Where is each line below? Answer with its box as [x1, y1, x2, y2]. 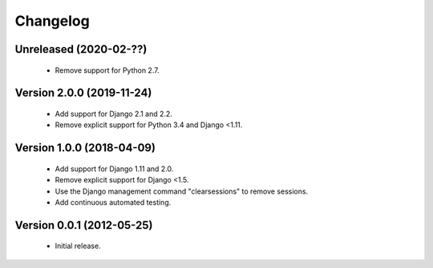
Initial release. [55, 241, 101, 251]
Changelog [14, 12, 90, 30]
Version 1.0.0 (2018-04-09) [14, 141, 156, 155]
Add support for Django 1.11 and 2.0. [55, 164, 174, 174]
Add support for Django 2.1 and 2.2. [55, 109, 172, 118]
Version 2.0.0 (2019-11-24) [14, 86, 152, 100]
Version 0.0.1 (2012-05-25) [14, 218, 153, 232]
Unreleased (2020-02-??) [14, 42, 148, 56]
